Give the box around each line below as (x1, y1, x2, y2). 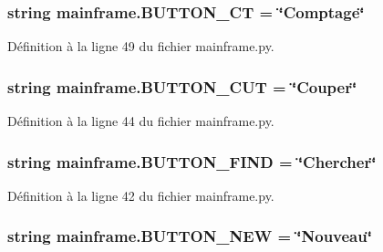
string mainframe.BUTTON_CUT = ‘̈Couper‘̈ (7, 75, 357, 98)
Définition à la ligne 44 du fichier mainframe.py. (7, 111, 274, 131)
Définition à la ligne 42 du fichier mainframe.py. (7, 185, 274, 205)
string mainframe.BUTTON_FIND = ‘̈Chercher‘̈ (7, 150, 377, 173)
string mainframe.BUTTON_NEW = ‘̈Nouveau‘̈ (7, 225, 372, 247)
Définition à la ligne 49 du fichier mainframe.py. (7, 37, 274, 56)
